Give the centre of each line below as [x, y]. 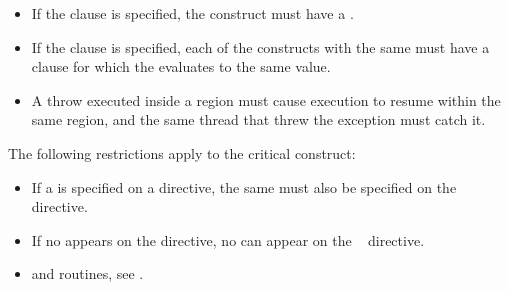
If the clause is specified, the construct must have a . [192, 13]
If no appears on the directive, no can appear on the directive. [228, 239]
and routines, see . [87, 273]
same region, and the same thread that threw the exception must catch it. [258, 119]
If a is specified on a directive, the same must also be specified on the [244, 186]
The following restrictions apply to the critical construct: [182, 152]
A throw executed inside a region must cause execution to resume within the [266, 99]
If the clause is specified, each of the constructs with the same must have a [260, 46]
